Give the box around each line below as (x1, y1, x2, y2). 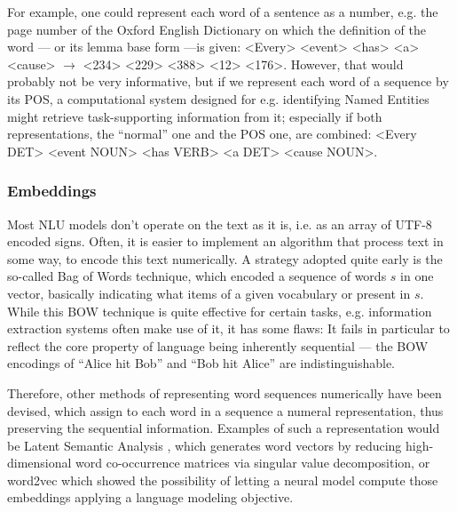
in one (400, 267, 434, 285)
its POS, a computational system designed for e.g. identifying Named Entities (7, 89, 429, 108)
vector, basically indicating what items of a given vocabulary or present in (7, 284, 411, 302)
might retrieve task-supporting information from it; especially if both (7, 107, 382, 125)
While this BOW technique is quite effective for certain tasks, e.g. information (7, 301, 432, 320)
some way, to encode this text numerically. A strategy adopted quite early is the (7, 249, 443, 268)
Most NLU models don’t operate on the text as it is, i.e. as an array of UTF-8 (7, 214, 432, 233)
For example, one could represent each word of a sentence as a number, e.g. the (7, 3, 438, 20)
